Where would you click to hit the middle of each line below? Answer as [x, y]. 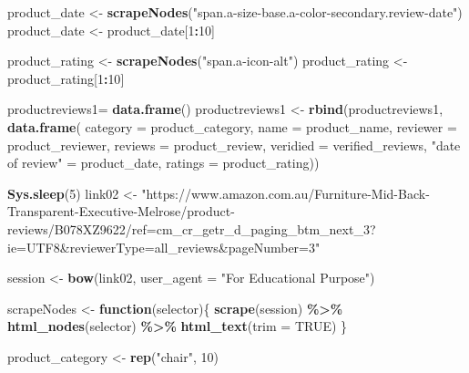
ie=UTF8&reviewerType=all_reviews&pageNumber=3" [164, 247]
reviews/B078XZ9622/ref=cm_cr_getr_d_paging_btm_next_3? [192, 228]
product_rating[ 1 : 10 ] [66, 78]
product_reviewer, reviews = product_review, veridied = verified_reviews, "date [234, 145]
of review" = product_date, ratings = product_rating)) [163, 163]
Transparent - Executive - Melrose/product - [121, 211]
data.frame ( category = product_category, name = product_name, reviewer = [232, 126]
